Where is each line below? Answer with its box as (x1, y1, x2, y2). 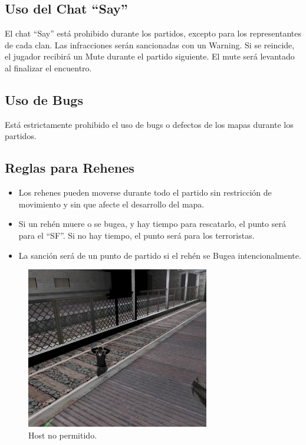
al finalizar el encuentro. (5, 61, 92, 74)
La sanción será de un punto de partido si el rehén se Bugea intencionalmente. (18, 249, 301, 261)
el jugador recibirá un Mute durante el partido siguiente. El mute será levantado (5, 50, 295, 62)
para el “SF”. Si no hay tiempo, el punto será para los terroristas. (18, 229, 255, 241)
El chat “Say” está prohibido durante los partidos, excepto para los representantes (5, 27, 301, 39)
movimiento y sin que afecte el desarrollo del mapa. (18, 197, 205, 210)
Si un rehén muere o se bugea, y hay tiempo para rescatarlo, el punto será (18, 217, 286, 230)
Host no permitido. (28, 428, 97, 441)
